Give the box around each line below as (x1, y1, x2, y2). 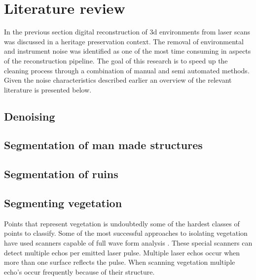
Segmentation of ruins (4, 166, 118, 182)
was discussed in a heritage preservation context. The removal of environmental (4, 36, 244, 46)
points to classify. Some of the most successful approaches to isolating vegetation (4, 228, 248, 238)
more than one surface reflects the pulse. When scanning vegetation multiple (4, 257, 235, 267)
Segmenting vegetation (4, 195, 122, 211)
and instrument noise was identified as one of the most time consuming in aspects (4, 46, 251, 56)
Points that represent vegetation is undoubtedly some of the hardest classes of (4, 218, 240, 228)
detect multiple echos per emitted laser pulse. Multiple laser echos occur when (4, 247, 240, 257)
